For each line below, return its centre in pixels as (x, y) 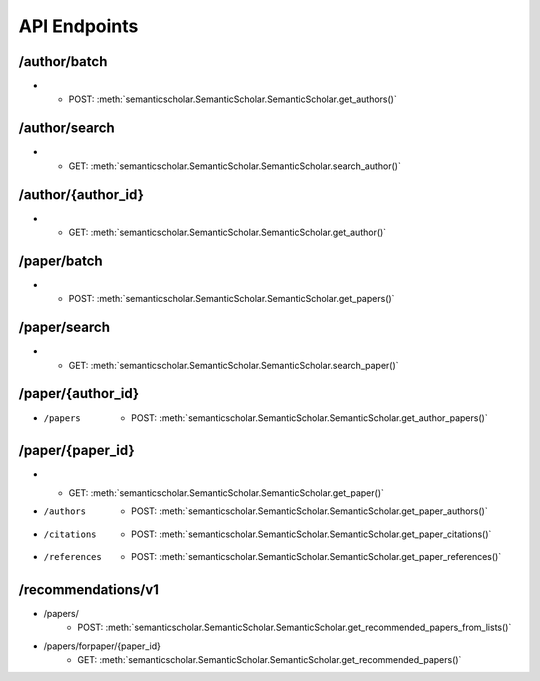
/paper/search (64, 327)
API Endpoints (78, 26)
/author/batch (63, 61)
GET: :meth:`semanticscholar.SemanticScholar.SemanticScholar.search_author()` (235, 166)
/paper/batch (61, 260)
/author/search (66, 128)
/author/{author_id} (81, 194)
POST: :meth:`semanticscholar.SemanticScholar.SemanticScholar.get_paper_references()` (316, 557)
